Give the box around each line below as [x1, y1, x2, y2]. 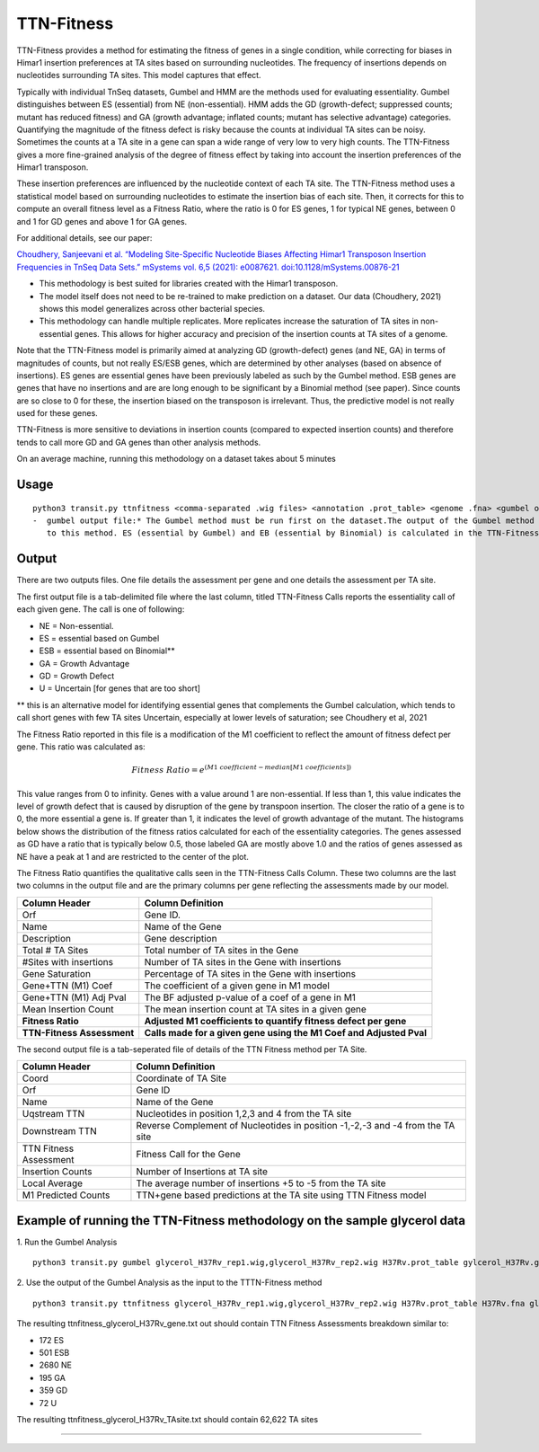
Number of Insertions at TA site [136, 1165, 269, 1178]
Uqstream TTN [22, 1108, 85, 1120]
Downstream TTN [22, 1125, 98, 1138]
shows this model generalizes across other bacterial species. [39, 303, 265, 314]
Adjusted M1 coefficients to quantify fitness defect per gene [144, 1014, 407, 1027]
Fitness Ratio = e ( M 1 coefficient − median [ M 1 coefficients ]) [131, 764, 352, 775]
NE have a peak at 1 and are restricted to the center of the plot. [16, 851, 249, 862]
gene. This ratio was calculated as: [16, 741, 146, 752]
